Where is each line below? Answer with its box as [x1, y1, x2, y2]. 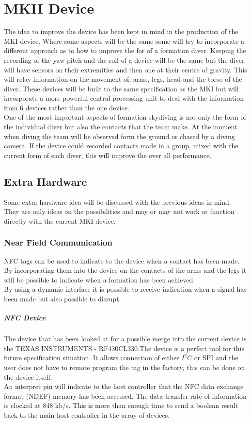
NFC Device [4, 313, 46, 323]
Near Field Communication [4, 236, 112, 248]
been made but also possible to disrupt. [4, 294, 121, 304]
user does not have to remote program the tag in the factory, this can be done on [4, 362, 245, 372]
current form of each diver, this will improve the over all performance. [4, 150, 212, 160]
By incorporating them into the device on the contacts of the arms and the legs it [4, 265, 247, 275]
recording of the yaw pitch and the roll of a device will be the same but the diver [4, 54, 245, 65]
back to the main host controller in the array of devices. [4, 409, 170, 420]
